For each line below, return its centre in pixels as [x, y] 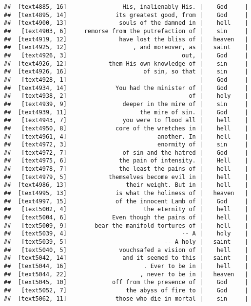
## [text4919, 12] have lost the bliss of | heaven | [126, 39]
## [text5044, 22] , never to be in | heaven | [126, 274]
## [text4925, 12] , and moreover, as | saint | [126, 47]
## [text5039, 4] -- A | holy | [126, 234]
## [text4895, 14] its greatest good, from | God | [126, 15]
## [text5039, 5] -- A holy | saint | [126, 242]
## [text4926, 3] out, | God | [126, 55]
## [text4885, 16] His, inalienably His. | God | [126, 7]
